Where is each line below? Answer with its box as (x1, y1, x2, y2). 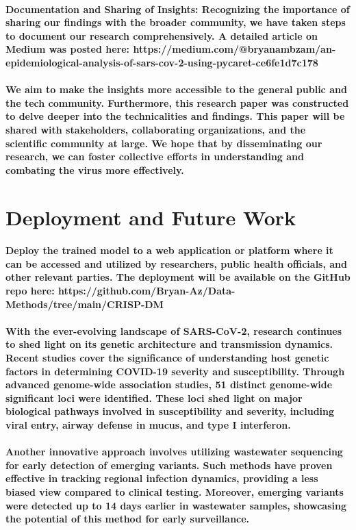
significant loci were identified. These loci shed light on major (5, 390, 303, 405)
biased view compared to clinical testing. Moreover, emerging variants (5, 484, 344, 499)
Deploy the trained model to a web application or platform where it (5, 243, 333, 257)
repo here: (5, 283, 55, 298)
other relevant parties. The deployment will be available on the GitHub (5, 270, 351, 284)
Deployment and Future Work (5, 203, 296, 231)
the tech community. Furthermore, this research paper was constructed (5, 95, 349, 110)
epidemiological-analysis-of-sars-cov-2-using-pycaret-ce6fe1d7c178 (5, 55, 318, 69)
